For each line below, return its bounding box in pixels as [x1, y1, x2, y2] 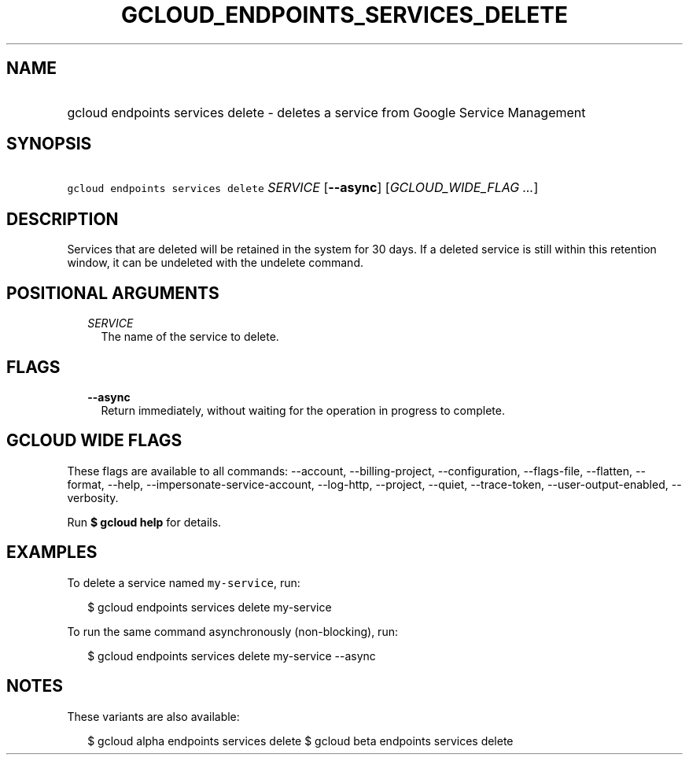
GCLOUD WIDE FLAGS [6, 430, 182, 451]
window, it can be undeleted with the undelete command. [67, 256, 363, 270]
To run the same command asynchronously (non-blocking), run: [67, 624, 398, 638]
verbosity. [67, 490, 119, 504]
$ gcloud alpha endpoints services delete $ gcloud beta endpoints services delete [87, 733, 514, 748]
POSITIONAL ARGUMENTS [6, 283, 219, 303]
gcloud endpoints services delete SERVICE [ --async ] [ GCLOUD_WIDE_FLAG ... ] [67, 179, 539, 196]
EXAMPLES [6, 542, 98, 563]
